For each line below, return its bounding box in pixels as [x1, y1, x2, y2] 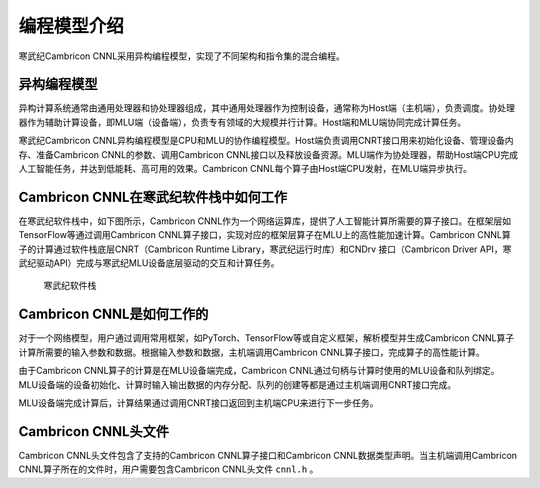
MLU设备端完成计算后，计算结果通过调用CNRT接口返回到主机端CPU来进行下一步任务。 [18, 396, 379, 409]
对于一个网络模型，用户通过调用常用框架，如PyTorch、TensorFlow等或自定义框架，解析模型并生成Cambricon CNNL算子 [18, 332, 515, 344]
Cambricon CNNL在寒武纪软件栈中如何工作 [18, 188, 288, 205]
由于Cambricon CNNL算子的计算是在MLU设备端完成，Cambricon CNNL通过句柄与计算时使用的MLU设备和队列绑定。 [18, 365, 500, 377]
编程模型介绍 [18, 15, 125, 37]
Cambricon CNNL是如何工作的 [18, 306, 209, 323]
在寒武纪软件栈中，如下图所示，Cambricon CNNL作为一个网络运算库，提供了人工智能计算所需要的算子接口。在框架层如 [18, 215, 512, 227]
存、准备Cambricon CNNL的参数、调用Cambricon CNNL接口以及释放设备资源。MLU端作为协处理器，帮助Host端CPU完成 [18, 148, 519, 160]
